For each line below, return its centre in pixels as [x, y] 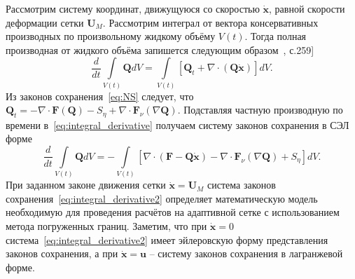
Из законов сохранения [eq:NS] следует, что [100, 96]
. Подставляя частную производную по [260, 110]
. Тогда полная [276, 36]
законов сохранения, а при [62, 253]
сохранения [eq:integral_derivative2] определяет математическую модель [162, 198]
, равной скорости [307, 8]
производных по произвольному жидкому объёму [111, 36]
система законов [241, 185]
